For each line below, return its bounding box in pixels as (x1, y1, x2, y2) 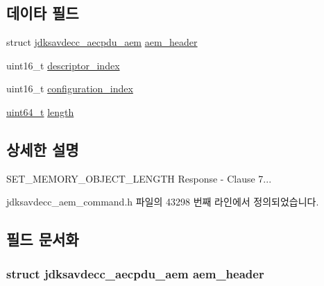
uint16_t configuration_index (6, 81, 133, 96)
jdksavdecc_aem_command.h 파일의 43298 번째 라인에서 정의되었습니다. (6, 194, 319, 209)
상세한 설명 (6, 138, 79, 160)
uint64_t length (6, 104, 74, 119)
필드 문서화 (6, 228, 79, 250)
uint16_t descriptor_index (6, 58, 120, 72)
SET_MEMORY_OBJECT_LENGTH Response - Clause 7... (6, 171, 272, 185)
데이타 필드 (6, 2, 79, 24)
